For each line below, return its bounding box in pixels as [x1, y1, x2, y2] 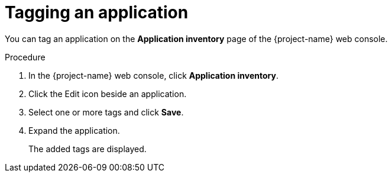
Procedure [5, 52, 46, 62]
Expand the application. [28, 125, 120, 136]
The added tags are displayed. [28, 143, 147, 154]
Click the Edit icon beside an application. [28, 88, 187, 99]
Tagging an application [5, 2, 189, 22]
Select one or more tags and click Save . [28, 107, 184, 117]
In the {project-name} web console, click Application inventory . [28, 70, 278, 81]
